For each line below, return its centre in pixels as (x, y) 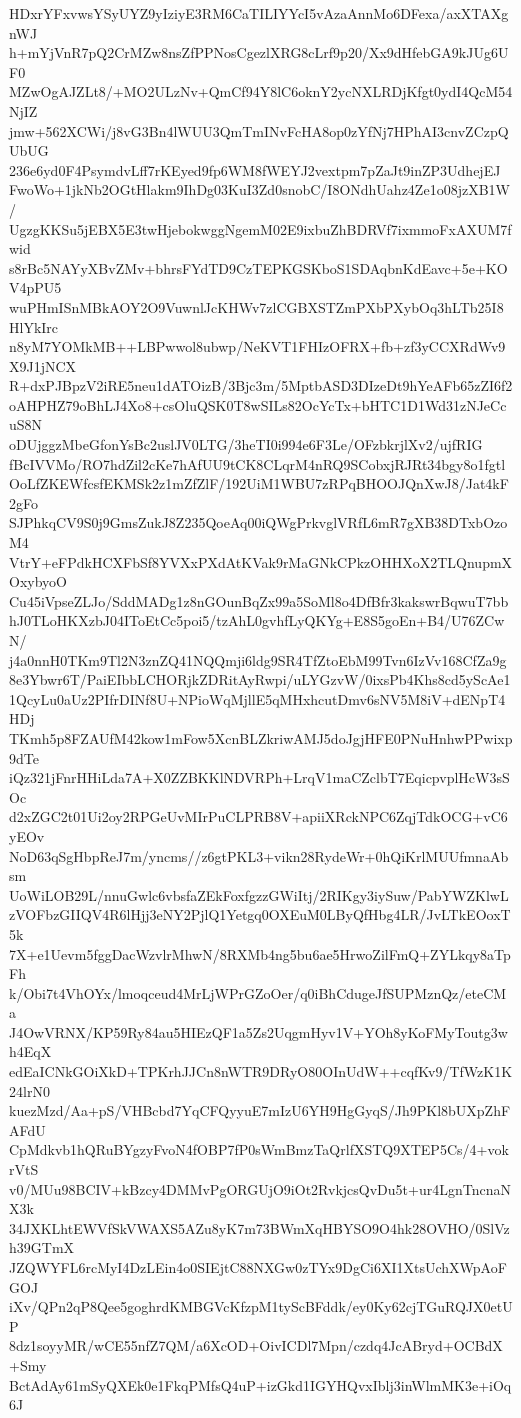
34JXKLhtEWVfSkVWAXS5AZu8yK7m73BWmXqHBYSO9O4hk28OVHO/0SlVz (259, 1227)
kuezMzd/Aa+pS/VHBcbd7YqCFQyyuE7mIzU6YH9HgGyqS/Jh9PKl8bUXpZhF (260, 1110)
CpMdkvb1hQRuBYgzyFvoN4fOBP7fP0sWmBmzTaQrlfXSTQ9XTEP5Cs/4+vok (259, 1149)
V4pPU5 (35, 287)
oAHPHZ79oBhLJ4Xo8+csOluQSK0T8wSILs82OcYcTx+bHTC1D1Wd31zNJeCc (258, 404)
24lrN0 (29, 1090)
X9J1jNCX (43, 365)
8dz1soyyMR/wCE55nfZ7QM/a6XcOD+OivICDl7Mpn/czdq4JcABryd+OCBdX (256, 1345)
